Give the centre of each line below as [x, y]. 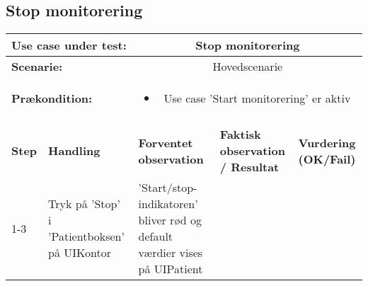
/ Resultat [249, 167]
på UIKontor [80, 253]
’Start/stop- [168, 188]
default [156, 236]
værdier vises [171, 253]
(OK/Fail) [327, 159]
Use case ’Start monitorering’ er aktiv [257, 98]
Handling [74, 151]
